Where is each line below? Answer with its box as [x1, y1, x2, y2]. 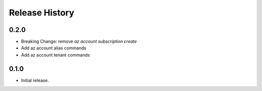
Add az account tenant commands [21, 52, 90, 58]
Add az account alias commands [21, 45, 87, 51]
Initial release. [21, 77, 49, 83]
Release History [9, 7, 75, 18]
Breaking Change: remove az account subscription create [21, 39, 137, 45]
